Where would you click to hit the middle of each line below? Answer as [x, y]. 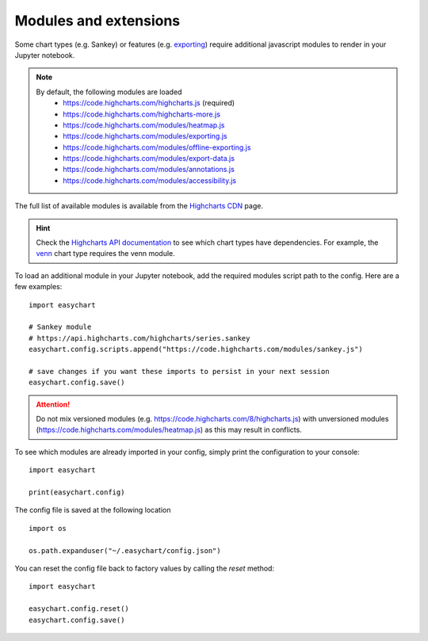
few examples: [38, 287]
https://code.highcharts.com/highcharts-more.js [142, 114]
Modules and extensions [97, 21]
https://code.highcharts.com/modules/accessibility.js [150, 180]
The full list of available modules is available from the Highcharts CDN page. [139, 206]
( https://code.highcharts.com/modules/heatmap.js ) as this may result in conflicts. [169, 430]
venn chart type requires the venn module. [106, 254]
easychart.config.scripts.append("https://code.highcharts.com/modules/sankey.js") [196, 349]
